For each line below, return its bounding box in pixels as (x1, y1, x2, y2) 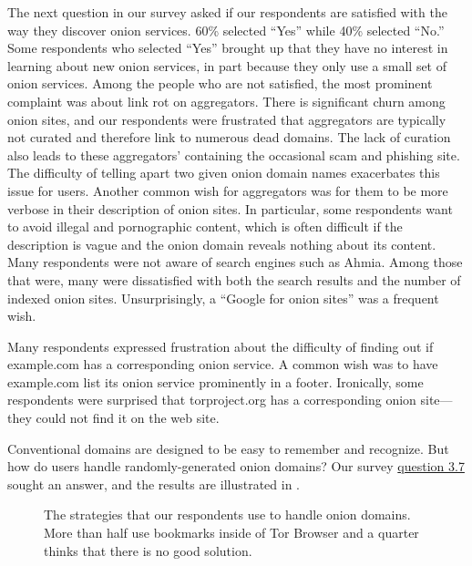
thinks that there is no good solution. (44, 540, 252, 560)
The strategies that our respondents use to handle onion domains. (44, 505, 411, 524)
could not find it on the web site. (36, 408, 220, 427)
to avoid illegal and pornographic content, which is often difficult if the (7, 217, 403, 236)
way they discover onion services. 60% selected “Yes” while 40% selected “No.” (7, 20, 445, 39)
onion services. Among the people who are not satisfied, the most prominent (7, 74, 433, 93)
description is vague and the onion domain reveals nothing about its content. (7, 234, 436, 253)
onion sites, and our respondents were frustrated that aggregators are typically (7, 109, 446, 129)
